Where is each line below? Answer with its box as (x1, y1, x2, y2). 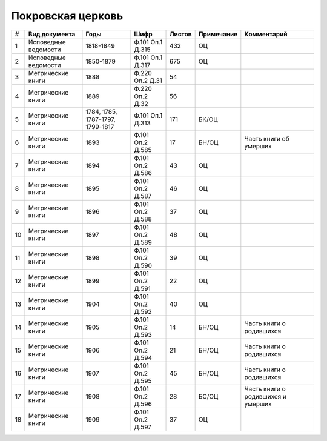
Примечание (198, 30, 238, 38)
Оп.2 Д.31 (134, 76, 163, 85)
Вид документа (28, 30, 76, 38)
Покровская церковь (11, 9, 124, 22)
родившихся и (244, 392, 287, 400)
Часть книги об (244, 134, 290, 142)
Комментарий (244, 30, 288, 38)
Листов (170, 30, 192, 38)
